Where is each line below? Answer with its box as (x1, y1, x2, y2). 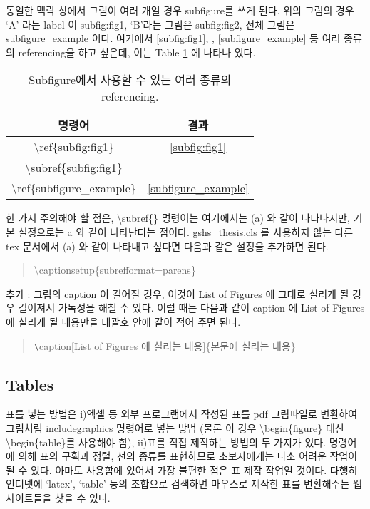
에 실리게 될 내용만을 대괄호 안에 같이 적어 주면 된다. (6, 314, 241, 329)
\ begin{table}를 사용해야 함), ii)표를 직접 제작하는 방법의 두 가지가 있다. (6, 434, 327, 449)
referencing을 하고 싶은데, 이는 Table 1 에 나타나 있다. (18, 44, 256, 59)
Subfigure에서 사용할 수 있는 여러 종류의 (29, 71, 232, 88)
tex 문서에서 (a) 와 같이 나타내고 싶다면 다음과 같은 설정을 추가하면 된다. (6, 238, 329, 253)
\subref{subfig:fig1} (25, 159, 123, 176)
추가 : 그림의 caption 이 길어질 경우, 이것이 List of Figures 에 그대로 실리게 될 (6, 286, 349, 301)
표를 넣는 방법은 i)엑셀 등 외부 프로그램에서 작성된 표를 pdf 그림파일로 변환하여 (6, 406, 358, 421)
